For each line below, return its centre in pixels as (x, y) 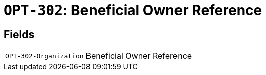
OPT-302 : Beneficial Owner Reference (133, 10)
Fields (19, 34)
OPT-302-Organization (45, 56)
